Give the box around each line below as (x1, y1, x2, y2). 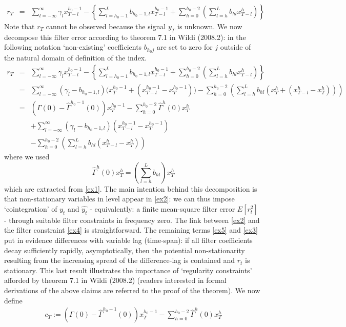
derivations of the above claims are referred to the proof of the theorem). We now (4, 284, 260, 295)
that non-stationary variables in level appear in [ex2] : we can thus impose (4, 193, 235, 204)
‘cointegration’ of (4, 203, 57, 214)
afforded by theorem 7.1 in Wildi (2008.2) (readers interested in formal (4, 275, 227, 285)
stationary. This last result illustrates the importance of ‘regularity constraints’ (4, 264, 252, 275)
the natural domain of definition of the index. (4, 52, 147, 63)
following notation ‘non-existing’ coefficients (4, 42, 142, 52)
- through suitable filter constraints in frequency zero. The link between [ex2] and (4, 214, 260, 225)
